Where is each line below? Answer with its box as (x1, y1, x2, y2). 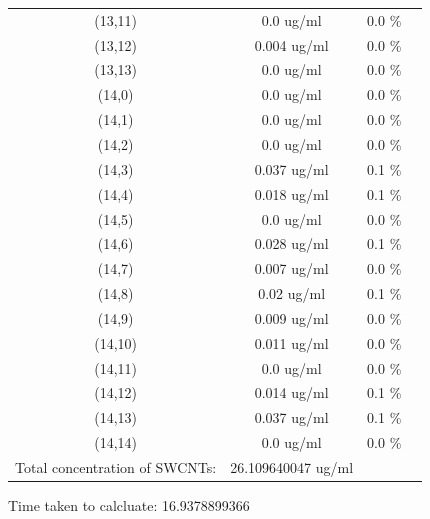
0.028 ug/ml (254, 233, 329, 254)
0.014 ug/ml (254, 382, 329, 403)
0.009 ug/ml (254, 307, 329, 328)
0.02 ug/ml (258, 283, 326, 304)
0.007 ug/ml (254, 258, 329, 279)
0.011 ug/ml (254, 332, 329, 353)
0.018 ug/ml (254, 183, 329, 204)
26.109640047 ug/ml (230, 456, 354, 477)
